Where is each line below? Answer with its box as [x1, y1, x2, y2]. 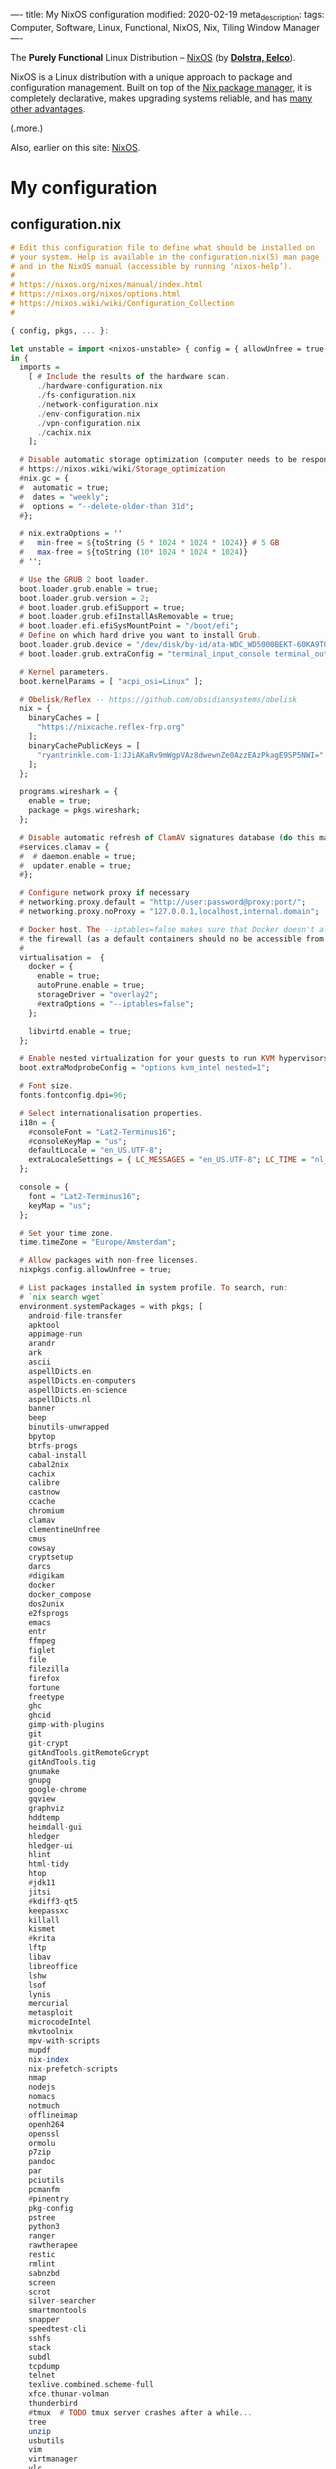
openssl [28, 2129, 60, 2139]
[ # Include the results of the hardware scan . [28, 372, 230, 382]
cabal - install [28, 1450, 87, 1460]
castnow [28, 1487, 60, 1498]
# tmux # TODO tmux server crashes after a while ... [28, 2407, 253, 2418]
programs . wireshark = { [19, 787, 118, 797]
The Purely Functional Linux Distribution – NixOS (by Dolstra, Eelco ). [10, 51, 296, 63]
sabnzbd [28, 2268, 60, 2278]
